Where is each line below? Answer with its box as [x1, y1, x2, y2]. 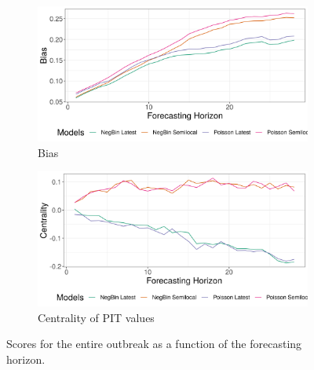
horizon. [6, 350, 46, 367]
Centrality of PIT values [38, 309, 155, 325]
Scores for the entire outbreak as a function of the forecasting [6, 335, 302, 352]
